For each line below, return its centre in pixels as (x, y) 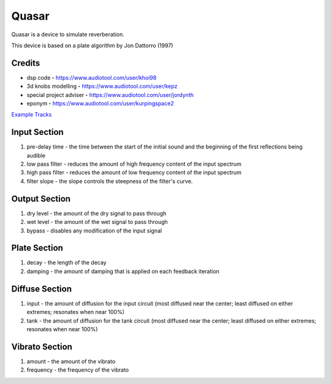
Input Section (37, 132)
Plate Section (37, 248)
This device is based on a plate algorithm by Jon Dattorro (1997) (92, 45)
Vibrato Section (42, 347)
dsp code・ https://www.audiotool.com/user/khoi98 (92, 77)
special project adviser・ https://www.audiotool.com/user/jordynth (110, 94)
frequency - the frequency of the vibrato (78, 370)
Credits (26, 63)
